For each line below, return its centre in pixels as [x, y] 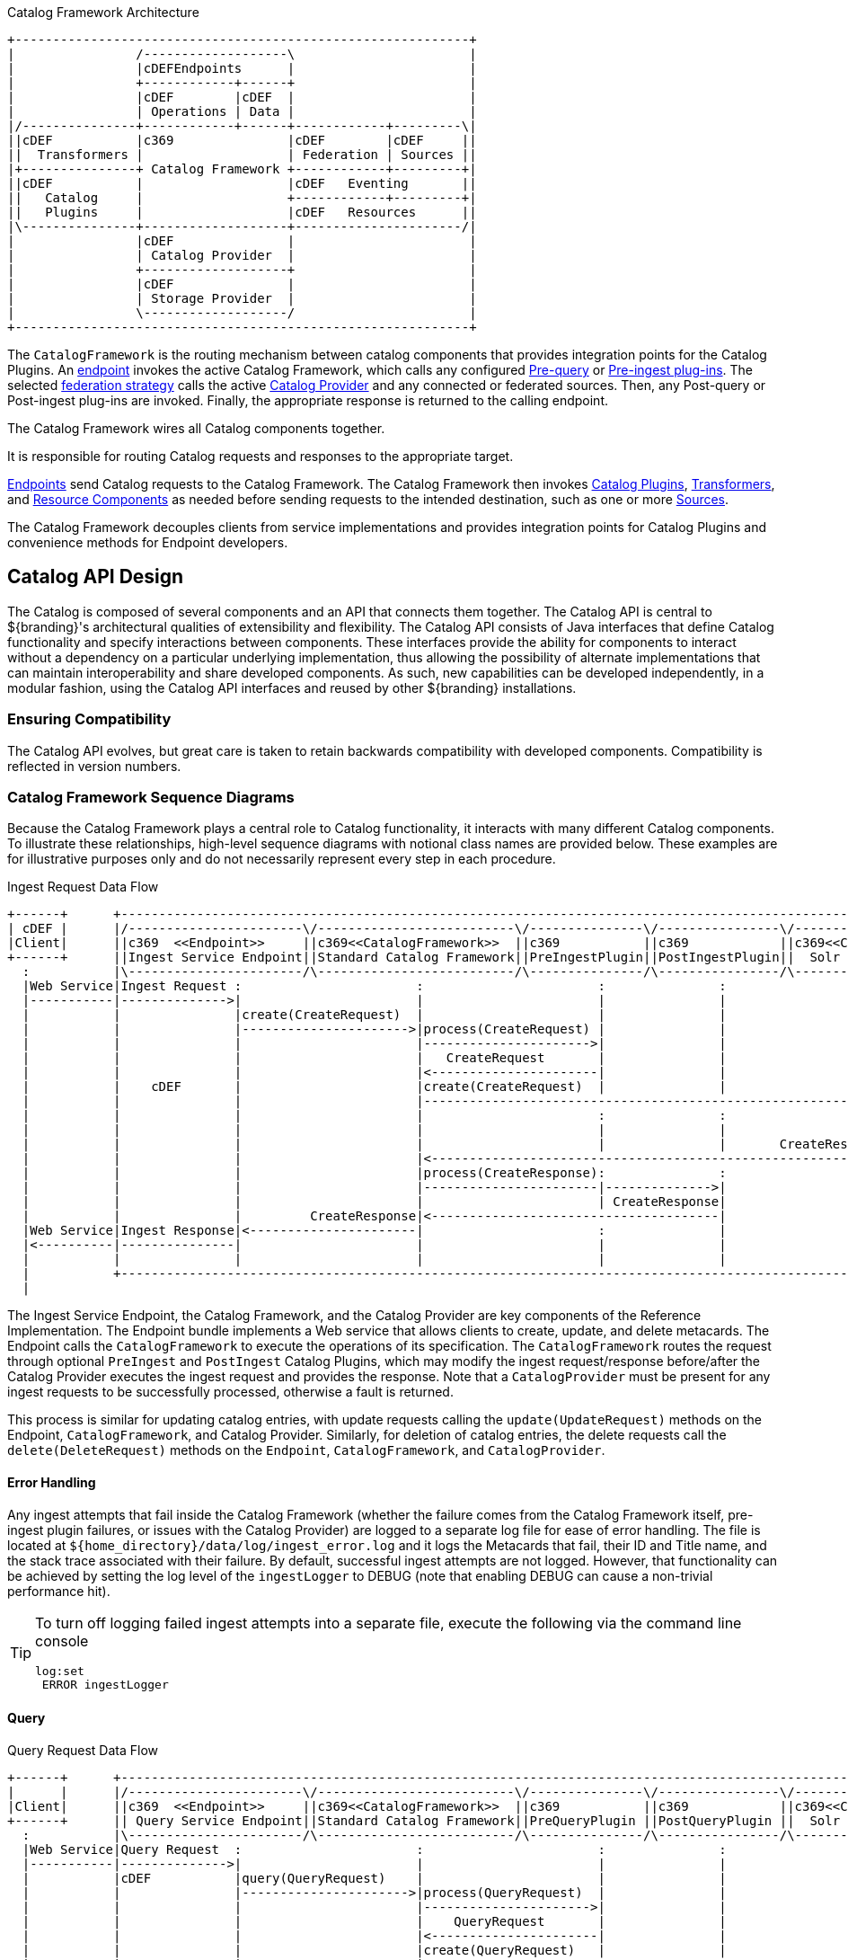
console [62, 1641]
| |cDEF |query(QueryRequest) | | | [374, 1878]
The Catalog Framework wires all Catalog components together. [196, 428]
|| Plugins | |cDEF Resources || [242, 212]
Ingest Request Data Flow [83, 887]
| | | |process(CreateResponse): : [374, 1173]
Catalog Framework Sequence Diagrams [151, 797]
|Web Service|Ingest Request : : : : [374, 986]
